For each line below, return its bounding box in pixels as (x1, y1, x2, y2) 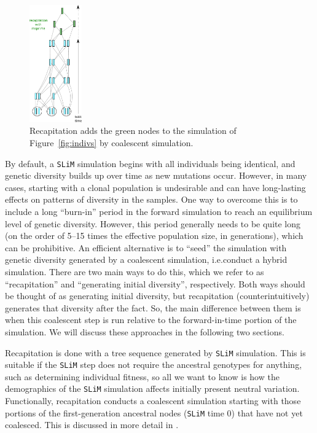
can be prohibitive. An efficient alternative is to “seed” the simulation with (5, 241, 287, 254)
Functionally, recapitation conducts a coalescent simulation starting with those (5, 394, 301, 407)
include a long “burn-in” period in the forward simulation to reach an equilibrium (5, 205, 313, 217)
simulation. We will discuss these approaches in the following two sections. (5, 325, 284, 338)
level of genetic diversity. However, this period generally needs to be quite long (5, 217, 301, 230)
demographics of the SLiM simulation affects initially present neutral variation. (5, 382, 300, 395)
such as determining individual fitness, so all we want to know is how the (5, 370, 280, 383)
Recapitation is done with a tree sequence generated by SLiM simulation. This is (5, 346, 306, 359)
